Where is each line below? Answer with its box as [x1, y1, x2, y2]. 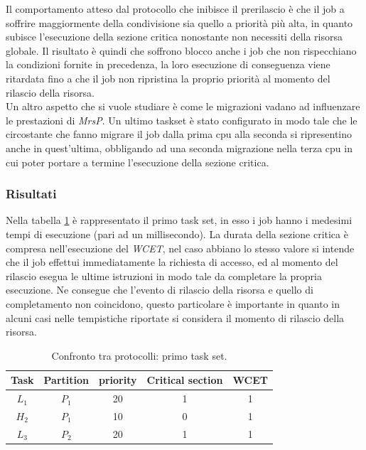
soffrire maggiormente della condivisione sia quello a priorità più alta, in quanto [6, 15, 353, 30]
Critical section [146, 373, 223, 387]
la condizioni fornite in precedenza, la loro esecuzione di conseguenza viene [6, 57, 330, 72]
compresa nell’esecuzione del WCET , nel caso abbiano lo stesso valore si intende [6, 240, 355, 255]
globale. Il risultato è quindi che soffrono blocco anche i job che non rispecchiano [6, 43, 357, 58]
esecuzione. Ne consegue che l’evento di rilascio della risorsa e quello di [6, 282, 313, 297]
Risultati [6, 185, 57, 203]
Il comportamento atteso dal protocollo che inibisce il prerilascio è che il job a [6, 1, 345, 16]
